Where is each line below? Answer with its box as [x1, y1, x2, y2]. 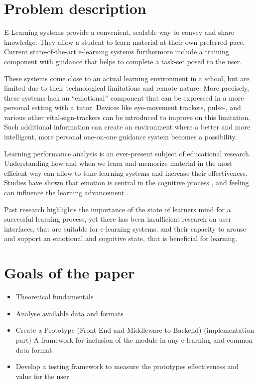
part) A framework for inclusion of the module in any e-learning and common [15, 334, 253, 345]
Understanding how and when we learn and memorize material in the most [4, 158, 233, 168]
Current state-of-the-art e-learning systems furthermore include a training [4, 46, 229, 57]
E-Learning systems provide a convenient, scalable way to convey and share [4, 27, 235, 37]
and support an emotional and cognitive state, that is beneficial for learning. [4, 233, 238, 244]
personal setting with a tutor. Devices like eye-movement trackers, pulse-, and [4, 102, 241, 113]
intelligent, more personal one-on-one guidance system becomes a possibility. [4, 131, 237, 142]
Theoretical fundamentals [15, 291, 94, 302]
